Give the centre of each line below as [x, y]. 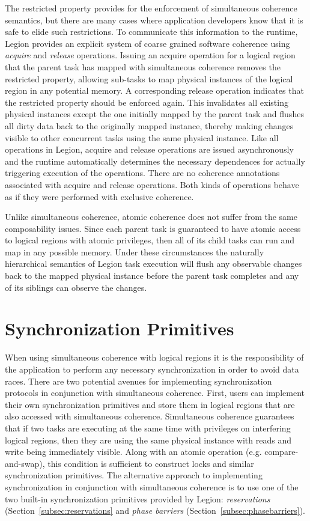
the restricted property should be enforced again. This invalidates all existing [147, 102]
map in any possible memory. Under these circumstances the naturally [135, 251]
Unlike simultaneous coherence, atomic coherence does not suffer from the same [151, 217]
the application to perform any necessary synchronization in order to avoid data [152, 369]
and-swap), [25, 463]
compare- [281, 452]
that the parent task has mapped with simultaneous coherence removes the [143, 66]
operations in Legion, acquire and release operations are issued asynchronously [149, 149]
